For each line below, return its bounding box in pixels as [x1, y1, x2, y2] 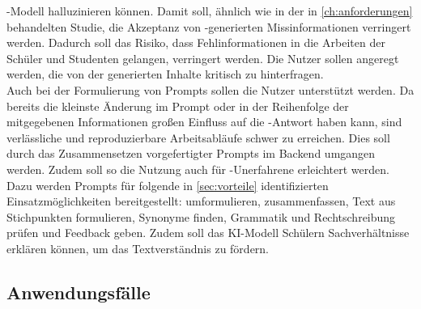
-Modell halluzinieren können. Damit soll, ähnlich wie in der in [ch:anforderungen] [6, 2, 413, 19]
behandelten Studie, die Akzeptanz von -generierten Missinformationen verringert [6, 18, 411, 35]
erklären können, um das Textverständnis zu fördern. [6, 239, 270, 256]
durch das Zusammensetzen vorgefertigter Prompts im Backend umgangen [6, 145, 376, 162]
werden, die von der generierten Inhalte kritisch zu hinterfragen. [6, 66, 324, 83]
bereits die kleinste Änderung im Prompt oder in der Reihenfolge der [6, 97, 349, 114]
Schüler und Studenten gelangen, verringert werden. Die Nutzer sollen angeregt [6, 49, 399, 66]
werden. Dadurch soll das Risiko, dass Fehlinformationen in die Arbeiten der [6, 34, 385, 51]
